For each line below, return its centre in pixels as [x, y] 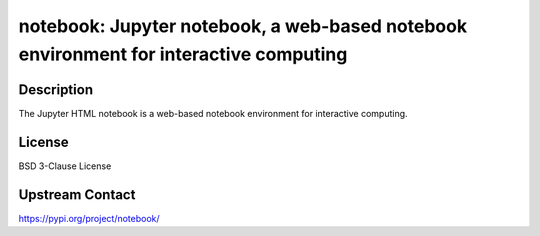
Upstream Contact [77, 194]
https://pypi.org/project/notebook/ [89, 218]
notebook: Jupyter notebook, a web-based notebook [243, 26]
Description [56, 89]
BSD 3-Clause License [65, 166]
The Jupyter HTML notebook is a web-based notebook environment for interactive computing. [213, 113]
